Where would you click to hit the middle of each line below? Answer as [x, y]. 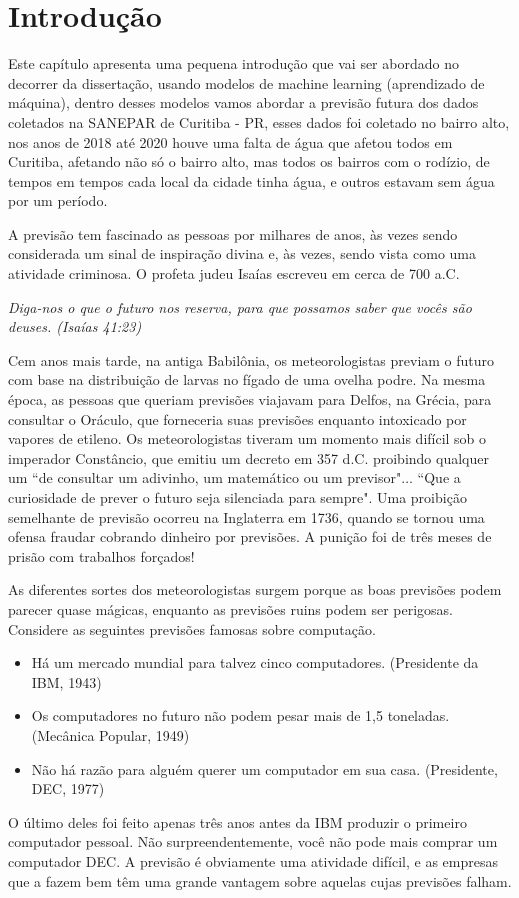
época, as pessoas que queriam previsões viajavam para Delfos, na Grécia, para [250, 399]
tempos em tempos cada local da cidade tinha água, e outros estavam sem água [251, 180]
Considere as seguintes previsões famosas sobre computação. [192, 628]
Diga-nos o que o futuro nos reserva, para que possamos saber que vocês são [240, 306]
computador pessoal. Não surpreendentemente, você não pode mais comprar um [253, 841]
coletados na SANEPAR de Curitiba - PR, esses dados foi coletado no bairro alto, [259, 121]
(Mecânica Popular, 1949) [110, 734]
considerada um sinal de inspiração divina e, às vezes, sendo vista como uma [242, 253]
